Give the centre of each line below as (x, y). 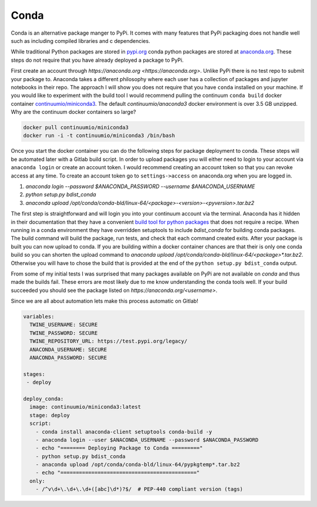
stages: (34, 374)
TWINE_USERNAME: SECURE (64, 325)
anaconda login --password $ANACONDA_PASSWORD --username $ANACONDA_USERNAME (140, 186)
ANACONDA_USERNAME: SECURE (68, 349)
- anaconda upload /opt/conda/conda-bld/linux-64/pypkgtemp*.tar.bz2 (138, 465)
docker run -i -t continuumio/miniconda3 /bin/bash (99, 136)
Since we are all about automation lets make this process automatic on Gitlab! (105, 301)
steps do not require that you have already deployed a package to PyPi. (97, 60)
